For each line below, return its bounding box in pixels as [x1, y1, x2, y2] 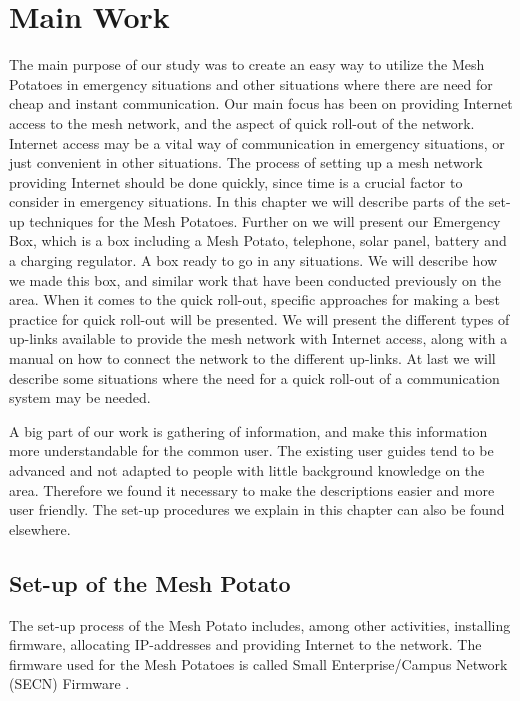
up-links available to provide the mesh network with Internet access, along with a [9, 328, 508, 349]
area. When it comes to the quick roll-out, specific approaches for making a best [9, 289, 500, 310]
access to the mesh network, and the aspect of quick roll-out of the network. [9, 112, 475, 133]
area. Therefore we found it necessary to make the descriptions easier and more [9, 479, 495, 500]
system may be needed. [9, 387, 151, 408]
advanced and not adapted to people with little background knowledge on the [9, 460, 485, 480]
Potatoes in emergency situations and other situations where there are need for [9, 73, 493, 94]
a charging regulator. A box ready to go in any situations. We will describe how [9, 250, 498, 271]
